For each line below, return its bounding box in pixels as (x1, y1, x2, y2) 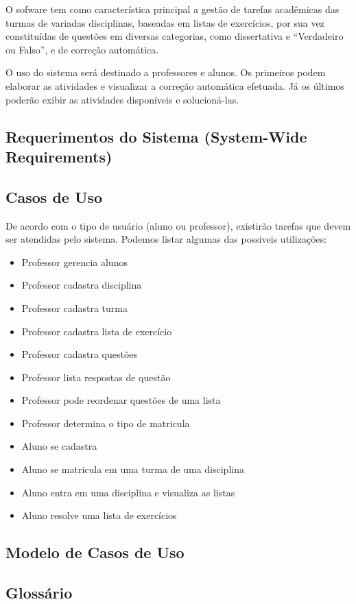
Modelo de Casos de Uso (5, 542, 185, 563)
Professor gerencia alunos (21, 254, 128, 269)
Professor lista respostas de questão (21, 370, 171, 384)
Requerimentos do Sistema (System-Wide (5, 125, 307, 147)
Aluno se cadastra (21, 439, 97, 453)
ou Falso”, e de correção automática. (5, 42, 159, 56)
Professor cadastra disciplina (21, 278, 142, 292)
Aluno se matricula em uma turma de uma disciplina (21, 462, 244, 476)
